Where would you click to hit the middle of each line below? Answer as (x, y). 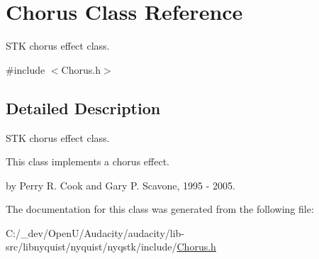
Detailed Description (83, 108)
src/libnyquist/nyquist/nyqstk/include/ (91, 247)
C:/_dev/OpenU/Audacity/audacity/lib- (95, 232)
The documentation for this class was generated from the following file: (160, 209)
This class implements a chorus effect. (88, 161)
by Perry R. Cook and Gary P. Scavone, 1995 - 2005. (121, 185)
